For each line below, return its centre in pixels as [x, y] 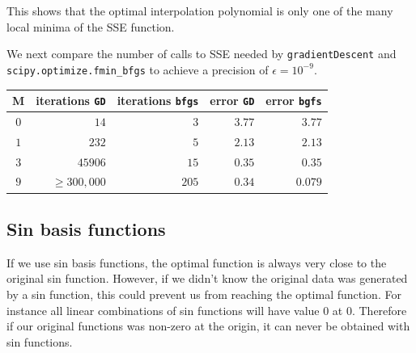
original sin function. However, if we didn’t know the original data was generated [207, 278]
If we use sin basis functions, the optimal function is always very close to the [197, 262]
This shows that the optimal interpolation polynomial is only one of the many [200, 11]
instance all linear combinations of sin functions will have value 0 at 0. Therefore [207, 310]
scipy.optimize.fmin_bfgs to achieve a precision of [138, 69]
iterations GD [71, 100]
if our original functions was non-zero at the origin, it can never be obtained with [208, 326]
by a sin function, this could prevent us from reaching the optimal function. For [204, 294]
